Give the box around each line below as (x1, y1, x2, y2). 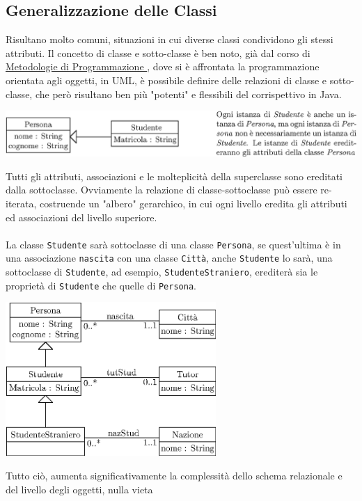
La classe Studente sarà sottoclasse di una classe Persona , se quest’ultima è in (6, 237, 341, 251)
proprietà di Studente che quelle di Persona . (6, 278, 196, 292)
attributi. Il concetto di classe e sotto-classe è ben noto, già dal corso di (6, 45, 310, 60)
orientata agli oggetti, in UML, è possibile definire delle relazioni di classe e (6, 72, 327, 87)
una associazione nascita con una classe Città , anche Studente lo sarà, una (6, 250, 333, 265)
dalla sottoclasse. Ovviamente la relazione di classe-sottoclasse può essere (6, 182, 317, 197)
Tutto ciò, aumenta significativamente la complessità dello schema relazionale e (6, 468, 343, 482)
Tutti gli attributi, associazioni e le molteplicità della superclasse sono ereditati (6, 168, 343, 183)
